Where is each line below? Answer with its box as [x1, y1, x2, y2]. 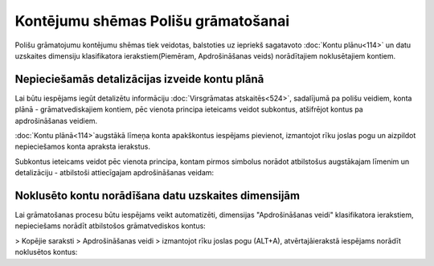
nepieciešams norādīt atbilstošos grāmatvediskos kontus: [14, 221, 207, 231]
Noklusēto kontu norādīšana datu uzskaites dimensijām [14, 189, 301, 203]
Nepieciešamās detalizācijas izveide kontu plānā [14, 72, 264, 86]
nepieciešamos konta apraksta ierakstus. [14, 141, 150, 152]
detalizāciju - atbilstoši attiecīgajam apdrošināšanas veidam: [14, 168, 215, 178]
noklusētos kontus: [14, 248, 78, 257]
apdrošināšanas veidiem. [14, 116, 98, 125]
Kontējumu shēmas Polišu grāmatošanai [14, 12, 289, 30]
